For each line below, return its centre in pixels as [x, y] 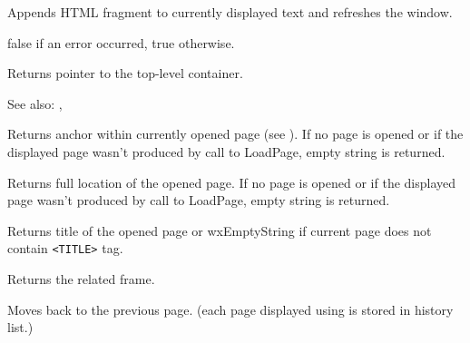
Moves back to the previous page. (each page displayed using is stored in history [230, 309]
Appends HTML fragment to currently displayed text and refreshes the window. [230, 12]
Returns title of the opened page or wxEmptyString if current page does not [220, 230]
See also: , [35, 103]
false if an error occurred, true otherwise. [121, 42]
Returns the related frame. [81, 279]
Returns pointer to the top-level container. [125, 73]
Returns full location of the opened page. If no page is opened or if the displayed [232, 182]
